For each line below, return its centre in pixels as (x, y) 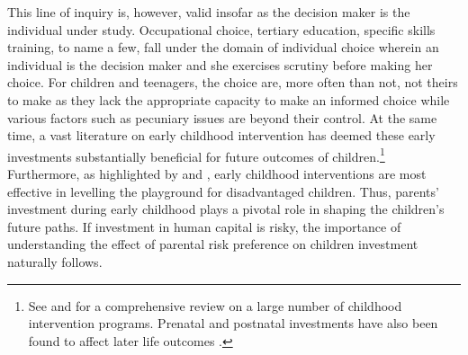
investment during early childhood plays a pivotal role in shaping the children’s (226, 209)
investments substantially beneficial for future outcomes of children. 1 (196, 155)
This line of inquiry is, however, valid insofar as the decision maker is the (209, 12)
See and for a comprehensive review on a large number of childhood (215, 305)
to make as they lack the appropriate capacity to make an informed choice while (229, 99)
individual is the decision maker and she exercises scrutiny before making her (220, 64)
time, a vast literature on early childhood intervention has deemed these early (221, 135)
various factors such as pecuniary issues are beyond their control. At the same (222, 117)
